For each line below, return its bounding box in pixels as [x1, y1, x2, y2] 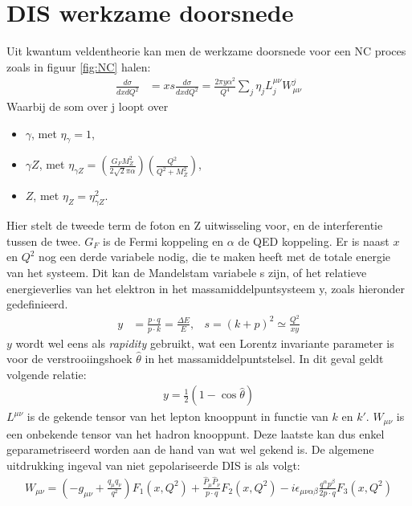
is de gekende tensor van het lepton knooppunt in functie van [27, 408, 328, 425]
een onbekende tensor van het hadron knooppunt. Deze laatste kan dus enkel [6, 425, 385, 442]
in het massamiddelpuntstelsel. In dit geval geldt [145, 350, 384, 367]
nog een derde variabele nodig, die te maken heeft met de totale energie [39, 248, 391, 265]
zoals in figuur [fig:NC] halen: [6, 58, 151, 75]
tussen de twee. [6, 232, 81, 249]
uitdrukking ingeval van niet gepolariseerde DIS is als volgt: [6, 457, 300, 474]
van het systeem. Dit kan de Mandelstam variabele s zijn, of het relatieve [6, 264, 367, 281]
